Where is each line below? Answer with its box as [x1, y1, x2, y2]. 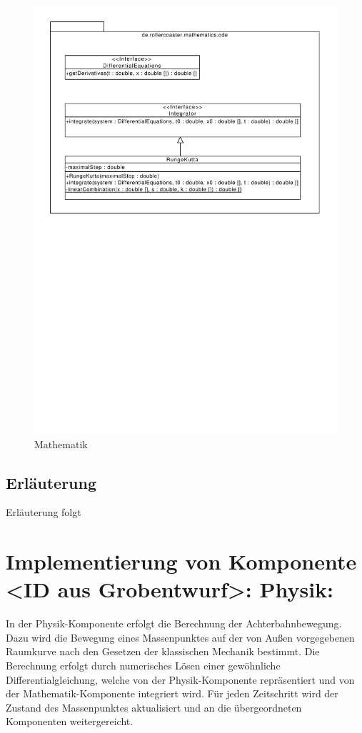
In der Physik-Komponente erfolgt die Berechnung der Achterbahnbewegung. [6, 616, 342, 631]
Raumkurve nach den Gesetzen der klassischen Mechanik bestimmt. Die [6, 644, 320, 659]
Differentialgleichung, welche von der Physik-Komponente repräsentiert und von [6, 672, 355, 687]
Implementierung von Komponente [6, 547, 357, 576]
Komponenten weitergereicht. [6, 714, 134, 729]
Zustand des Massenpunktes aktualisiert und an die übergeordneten [6, 699, 302, 714]
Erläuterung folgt [6, 505, 81, 520]
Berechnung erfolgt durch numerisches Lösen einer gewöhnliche [6, 658, 281, 672]
